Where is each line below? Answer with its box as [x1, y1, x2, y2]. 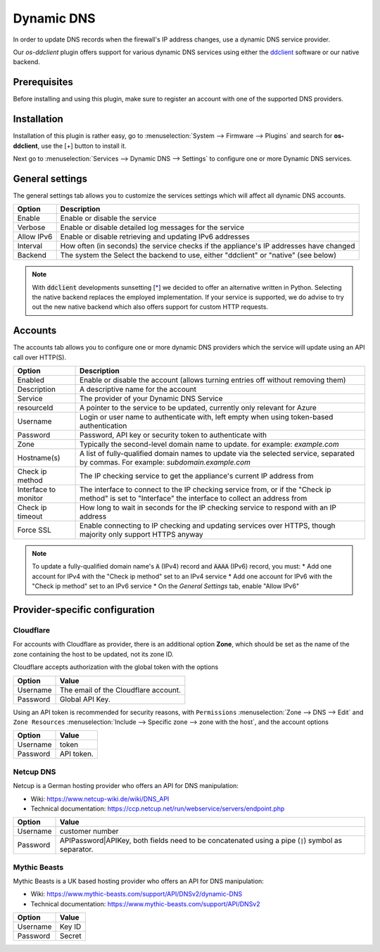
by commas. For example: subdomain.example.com [80, 457, 251, 467]
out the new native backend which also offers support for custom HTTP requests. [32, 303, 269, 311]
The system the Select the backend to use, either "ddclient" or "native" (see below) [60, 250, 337, 260]
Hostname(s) [17, 453, 61, 463]
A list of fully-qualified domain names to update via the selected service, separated [80, 449, 355, 459]
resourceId [17, 403, 53, 413]
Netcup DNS [13, 767, 56, 777]
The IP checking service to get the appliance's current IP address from [80, 471, 314, 481]
